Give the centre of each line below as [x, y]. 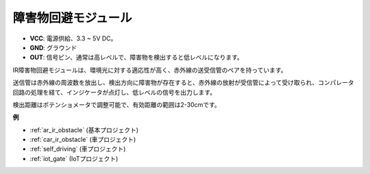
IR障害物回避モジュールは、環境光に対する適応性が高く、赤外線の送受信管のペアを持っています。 [150, 70]
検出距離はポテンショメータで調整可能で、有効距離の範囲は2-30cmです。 [116, 104]
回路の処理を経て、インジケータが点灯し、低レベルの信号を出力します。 [114, 92]
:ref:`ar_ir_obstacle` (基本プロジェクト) [84, 129]
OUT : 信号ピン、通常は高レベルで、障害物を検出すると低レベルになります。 [136, 58]
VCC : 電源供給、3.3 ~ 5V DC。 [73, 38]
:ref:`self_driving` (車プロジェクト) [78, 149]
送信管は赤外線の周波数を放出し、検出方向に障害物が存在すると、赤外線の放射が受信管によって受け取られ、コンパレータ [183, 83]
